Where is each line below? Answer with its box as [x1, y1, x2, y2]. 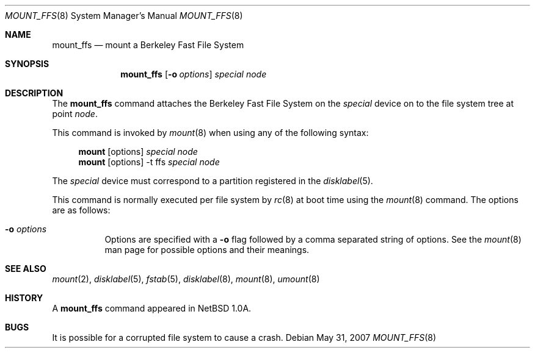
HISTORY [5, 293, 43, 303]
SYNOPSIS [5, 59, 49, 69]
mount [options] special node [78, 146, 198, 157]
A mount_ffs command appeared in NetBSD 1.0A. [52, 303, 252, 313]
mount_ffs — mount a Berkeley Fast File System [52, 40, 244, 50]
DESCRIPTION [5, 88, 64, 98]
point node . [52, 109, 98, 119]
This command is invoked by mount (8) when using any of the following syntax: [52, 127, 369, 138]
